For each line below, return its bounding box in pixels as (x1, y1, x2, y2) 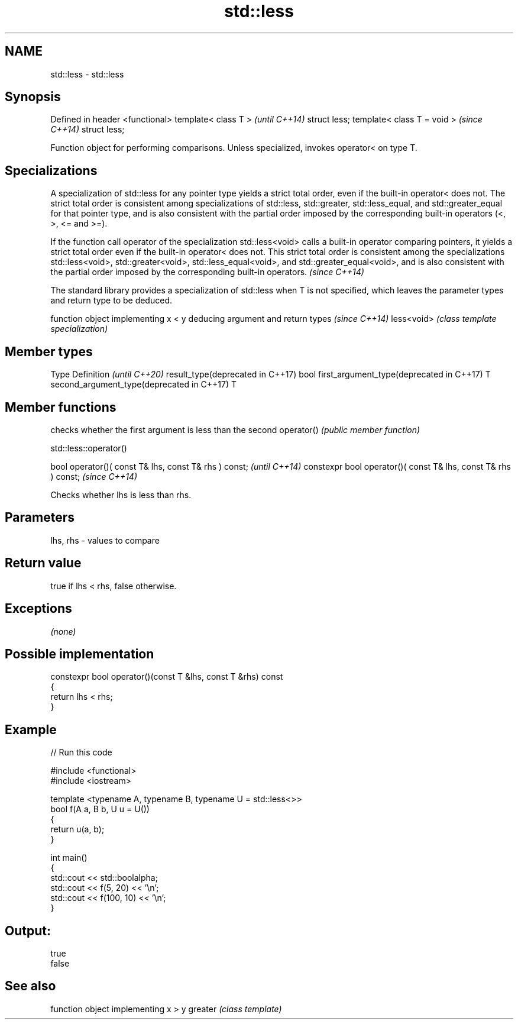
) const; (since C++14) (50, 471, 138, 482)
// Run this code (50, 747, 112, 758)
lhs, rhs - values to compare (50, 535, 160, 545)
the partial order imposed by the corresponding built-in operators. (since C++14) (50, 267, 364, 277)
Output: (5, 923, 51, 938)
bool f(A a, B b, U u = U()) (50, 804, 150, 815)
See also (5, 978, 56, 994)
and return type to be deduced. (50, 295, 172, 306)
